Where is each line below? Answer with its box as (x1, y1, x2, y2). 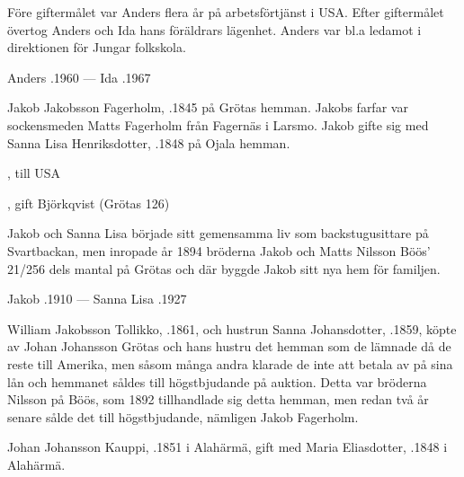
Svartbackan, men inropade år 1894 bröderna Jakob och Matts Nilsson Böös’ (7, 241, 431, 260)
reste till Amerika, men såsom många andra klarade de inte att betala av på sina (7, 354, 453, 373)
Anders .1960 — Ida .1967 (7, 67, 151, 86)
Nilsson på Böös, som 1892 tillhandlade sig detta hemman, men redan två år (7, 390, 429, 409)
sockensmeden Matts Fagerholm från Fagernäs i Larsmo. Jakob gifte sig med (7, 115, 429, 134)
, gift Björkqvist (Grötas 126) (7, 193, 170, 212)
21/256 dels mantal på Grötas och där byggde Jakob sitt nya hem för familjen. (7, 259, 441, 278)
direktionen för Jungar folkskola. (7, 38, 186, 57)
